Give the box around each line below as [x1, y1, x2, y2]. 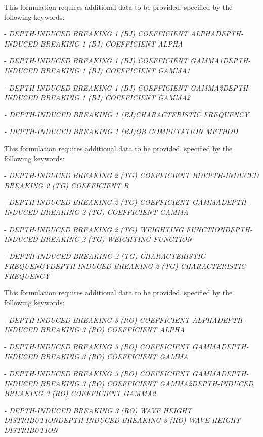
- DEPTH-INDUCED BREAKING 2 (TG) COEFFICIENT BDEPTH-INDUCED [4, 170, 259, 181]
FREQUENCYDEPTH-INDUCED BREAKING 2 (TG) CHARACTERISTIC [4, 260, 246, 271]
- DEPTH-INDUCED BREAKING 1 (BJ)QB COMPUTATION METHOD [4, 126, 238, 137]
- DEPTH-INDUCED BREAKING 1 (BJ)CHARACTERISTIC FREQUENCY [4, 109, 249, 119]
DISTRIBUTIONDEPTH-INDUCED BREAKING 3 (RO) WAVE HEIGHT [4, 415, 241, 425]
